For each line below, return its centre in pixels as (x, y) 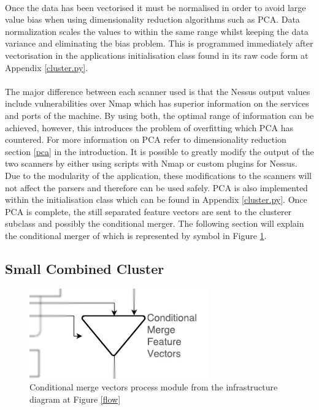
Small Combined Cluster (85, 268)
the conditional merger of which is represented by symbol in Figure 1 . (136, 235)
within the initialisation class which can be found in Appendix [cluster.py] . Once (156, 199)
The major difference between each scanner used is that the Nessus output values (158, 91)
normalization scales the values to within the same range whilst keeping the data (157, 31)
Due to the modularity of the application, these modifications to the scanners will (158, 175)
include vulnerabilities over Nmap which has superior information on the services (157, 103)
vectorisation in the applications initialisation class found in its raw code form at (157, 55)
